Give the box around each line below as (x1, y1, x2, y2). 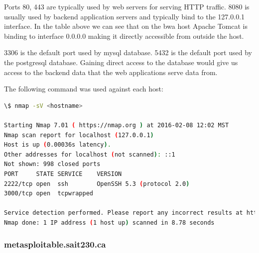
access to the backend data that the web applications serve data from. (4, 67, 218, 77)
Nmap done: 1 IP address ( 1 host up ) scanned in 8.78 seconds (4, 219, 215, 226)
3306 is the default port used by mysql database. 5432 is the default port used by (4, 47, 252, 58)
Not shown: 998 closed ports (4, 161, 101, 168)
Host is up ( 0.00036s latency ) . (4, 141, 111, 149)
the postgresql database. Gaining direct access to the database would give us (4, 57, 238, 67)
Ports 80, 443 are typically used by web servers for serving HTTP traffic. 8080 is (4, 1, 250, 11)
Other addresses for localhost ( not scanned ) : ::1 (4, 151, 175, 158)
